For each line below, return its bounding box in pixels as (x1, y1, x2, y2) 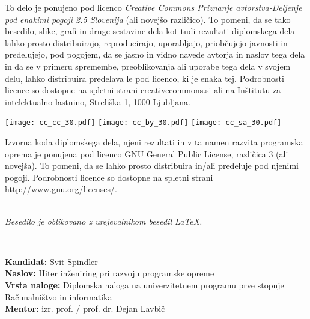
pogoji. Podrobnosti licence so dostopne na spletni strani (5, 171, 213, 183)
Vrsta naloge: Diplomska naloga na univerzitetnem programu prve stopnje (5, 278, 284, 291)
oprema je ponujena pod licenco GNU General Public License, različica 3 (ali (5, 147, 288, 160)
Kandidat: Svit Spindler (5, 255, 98, 267)
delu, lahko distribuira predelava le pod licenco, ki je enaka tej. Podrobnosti (5, 71, 284, 84)
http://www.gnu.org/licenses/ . (5, 183, 117, 195)
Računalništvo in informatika (5, 290, 112, 303)
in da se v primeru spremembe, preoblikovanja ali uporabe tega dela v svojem (5, 59, 291, 72)
